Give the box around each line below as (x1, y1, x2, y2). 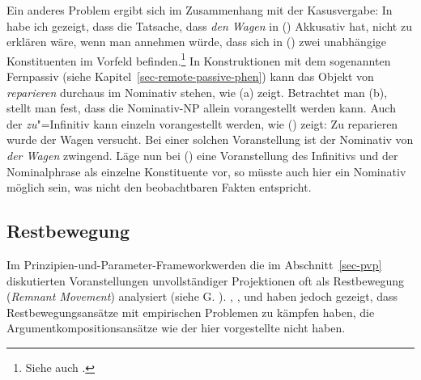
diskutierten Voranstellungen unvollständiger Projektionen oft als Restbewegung (6, 272, 404, 289)
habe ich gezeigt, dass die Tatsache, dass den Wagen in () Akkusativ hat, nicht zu (6, 17, 412, 34)
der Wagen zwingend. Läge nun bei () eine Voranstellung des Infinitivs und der (6, 147, 398, 163)
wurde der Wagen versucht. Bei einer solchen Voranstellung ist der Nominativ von (6, 131, 414, 148)
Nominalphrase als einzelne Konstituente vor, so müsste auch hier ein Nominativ (6, 163, 406, 179)
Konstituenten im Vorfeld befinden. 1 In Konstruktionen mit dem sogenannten (6, 49, 391, 69)
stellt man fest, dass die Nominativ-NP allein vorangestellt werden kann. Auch (6, 99, 396, 116)
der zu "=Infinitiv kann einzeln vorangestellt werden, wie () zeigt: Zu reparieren (6, 115, 398, 132)
